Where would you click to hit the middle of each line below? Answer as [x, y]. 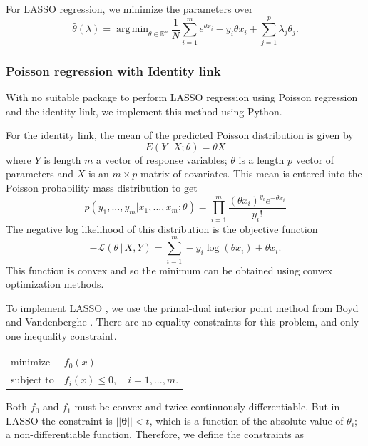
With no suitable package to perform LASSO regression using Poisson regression [182, 97]
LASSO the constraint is [59, 420]
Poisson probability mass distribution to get [102, 187]
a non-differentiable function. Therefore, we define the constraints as [155, 434]
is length [62, 159]
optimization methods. [55, 284]
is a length [261, 159]
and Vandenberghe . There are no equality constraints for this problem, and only [183, 322]
